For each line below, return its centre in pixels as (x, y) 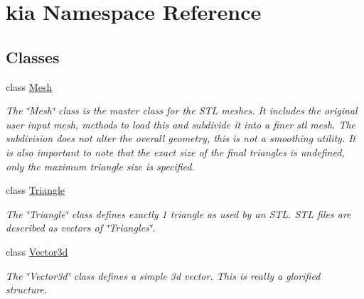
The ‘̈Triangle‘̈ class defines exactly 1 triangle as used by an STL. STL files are (178, 213)
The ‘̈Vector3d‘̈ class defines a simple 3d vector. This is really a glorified (163, 275)
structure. (27, 289)
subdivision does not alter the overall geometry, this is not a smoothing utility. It (181, 138)
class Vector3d (37, 251)
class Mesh (29, 86)
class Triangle (36, 190)
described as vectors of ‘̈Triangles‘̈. (81, 228)
